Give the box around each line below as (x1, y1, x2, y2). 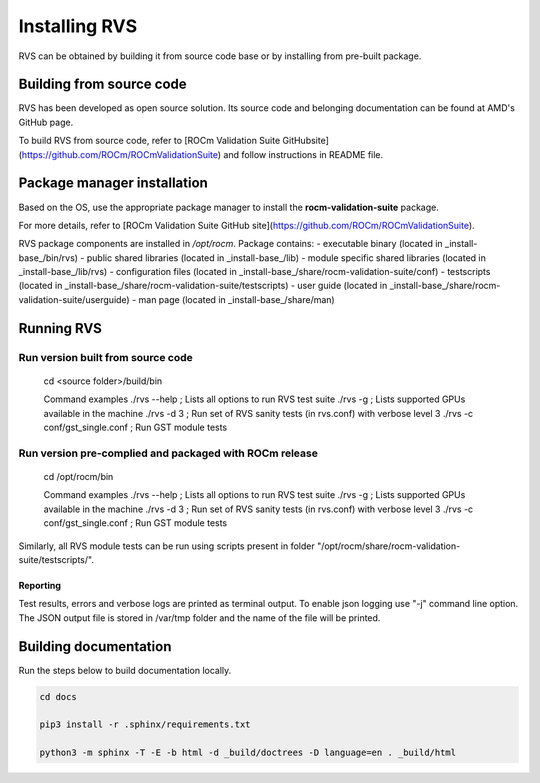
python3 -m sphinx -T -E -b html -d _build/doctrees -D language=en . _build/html (39, 747, 457, 759)
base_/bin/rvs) (18, 251, 79, 264)
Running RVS (18, 320, 102, 337)
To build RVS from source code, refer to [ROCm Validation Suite (18, 135, 281, 147)
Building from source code (18, 76, 187, 93)
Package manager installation (18, 175, 209, 192)
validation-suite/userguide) (18, 293, 130, 305)
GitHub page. (18, 116, 74, 128)
